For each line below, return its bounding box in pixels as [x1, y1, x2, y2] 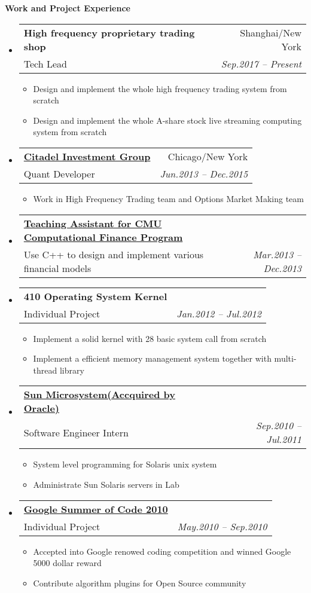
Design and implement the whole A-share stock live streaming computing [33, 114, 302, 126]
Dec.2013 [263, 261, 301, 275]
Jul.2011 [266, 432, 301, 447]
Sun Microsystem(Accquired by [23, 387, 176, 402]
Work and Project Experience [5, 2, 130, 14]
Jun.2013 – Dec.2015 [160, 166, 248, 181]
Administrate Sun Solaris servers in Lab [33, 478, 179, 490]
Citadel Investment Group [23, 149, 151, 163]
